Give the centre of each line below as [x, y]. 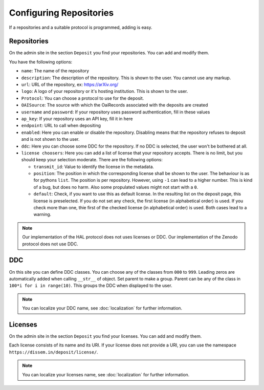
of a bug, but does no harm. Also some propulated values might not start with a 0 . [116, 187]
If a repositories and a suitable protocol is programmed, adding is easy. [81, 27]
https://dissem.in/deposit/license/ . [54, 352]
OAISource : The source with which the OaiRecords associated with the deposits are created [115, 105]
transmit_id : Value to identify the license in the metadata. [94, 167]
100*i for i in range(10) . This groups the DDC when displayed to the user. [91, 285]
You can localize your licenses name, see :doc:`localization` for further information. [106, 374]
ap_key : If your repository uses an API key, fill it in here [77, 119]
